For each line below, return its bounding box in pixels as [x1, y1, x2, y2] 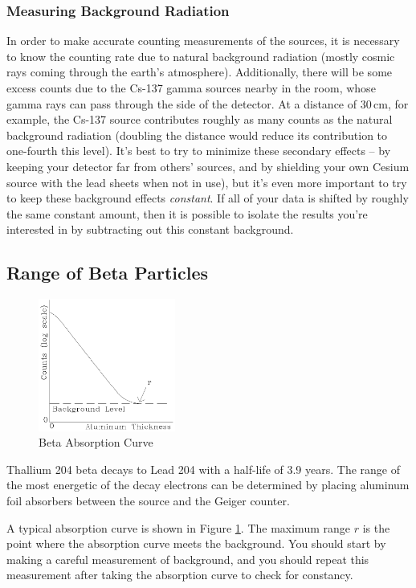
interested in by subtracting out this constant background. [6, 221, 294, 238]
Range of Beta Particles [6, 260, 209, 285]
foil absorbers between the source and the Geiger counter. [6, 492, 290, 508]
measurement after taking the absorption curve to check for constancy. [6, 566, 353, 583]
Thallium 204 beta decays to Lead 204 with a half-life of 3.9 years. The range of [6, 460, 401, 477]
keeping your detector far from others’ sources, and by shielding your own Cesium [6, 157, 410, 174]
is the [362, 519, 390, 536]
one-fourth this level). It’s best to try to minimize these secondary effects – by [6, 142, 391, 159]
